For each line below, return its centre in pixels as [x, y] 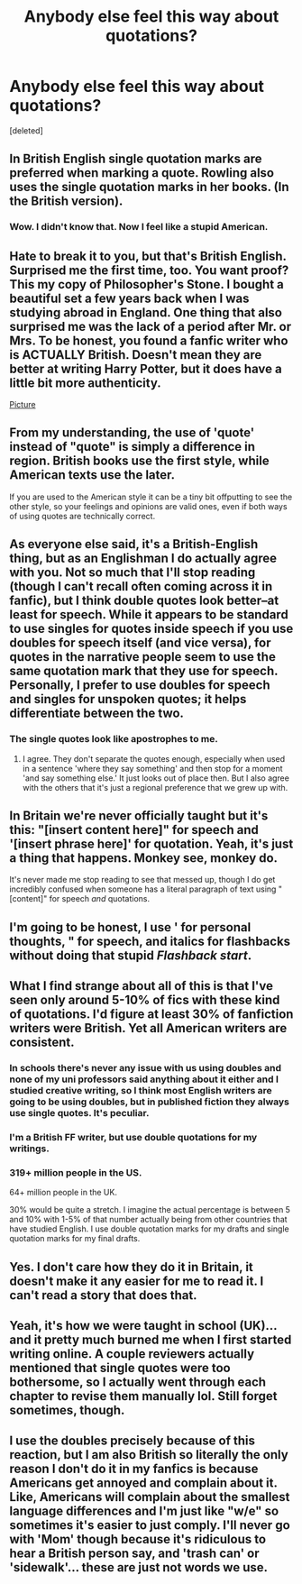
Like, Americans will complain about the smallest [150, 1497]
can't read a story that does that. [103, 1295]
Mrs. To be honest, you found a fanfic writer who [149, 340]
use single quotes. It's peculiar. [79, 1113]
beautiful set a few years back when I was [129, 298]
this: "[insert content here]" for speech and [134, 830]
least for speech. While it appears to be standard [149, 615]
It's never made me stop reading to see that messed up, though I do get [142, 880]
